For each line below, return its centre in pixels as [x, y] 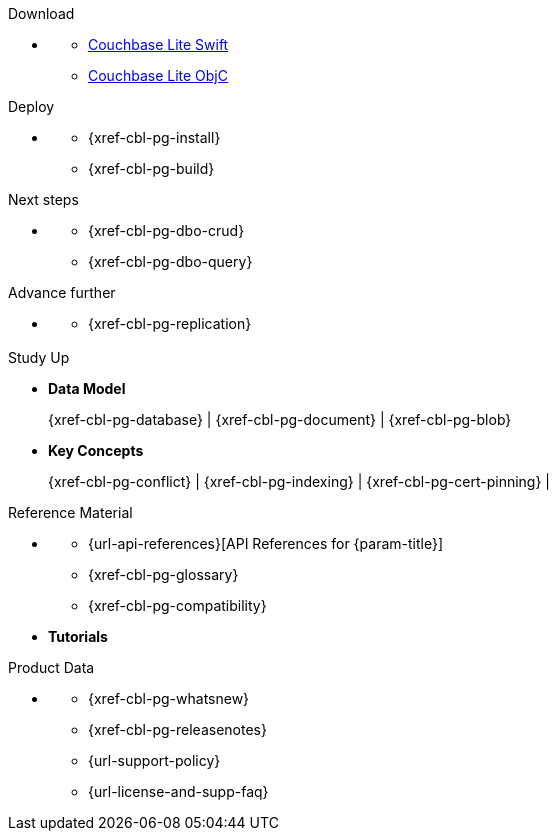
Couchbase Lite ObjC [158, 75]
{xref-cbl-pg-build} [151, 168]
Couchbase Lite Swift [158, 44]
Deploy [31, 106]
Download [41, 13]
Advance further [62, 292]
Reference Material [70, 513]
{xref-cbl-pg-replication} [170, 323]
